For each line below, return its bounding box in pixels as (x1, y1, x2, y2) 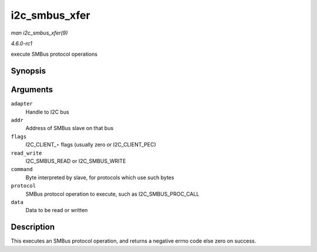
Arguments (11, 85, 53, 95)
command (11, 166, 33, 173)
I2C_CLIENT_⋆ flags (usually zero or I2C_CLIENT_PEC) (25, 141, 157, 148)
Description (11, 222, 55, 232)
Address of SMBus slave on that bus (25, 125, 114, 132)
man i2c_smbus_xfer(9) (11, 29, 68, 36)
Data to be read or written (25, 207, 88, 214)
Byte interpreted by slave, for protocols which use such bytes (25, 173, 174, 181)
